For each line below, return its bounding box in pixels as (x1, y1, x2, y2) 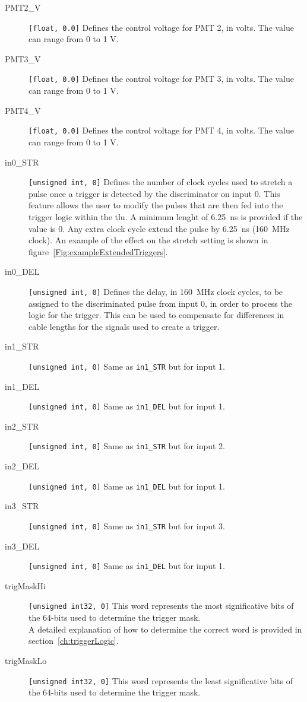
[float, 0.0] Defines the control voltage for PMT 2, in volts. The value (29, 21, 295, 33)
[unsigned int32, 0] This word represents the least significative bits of (29, 674, 293, 687)
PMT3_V (5, 52, 41, 65)
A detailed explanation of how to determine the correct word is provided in (29, 622, 302, 635)
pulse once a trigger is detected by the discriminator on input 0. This (29, 187, 280, 199)
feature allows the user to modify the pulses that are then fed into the (29, 199, 283, 211)
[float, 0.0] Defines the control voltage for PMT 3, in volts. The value (29, 72, 295, 85)
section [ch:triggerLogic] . (29, 634, 119, 647)
